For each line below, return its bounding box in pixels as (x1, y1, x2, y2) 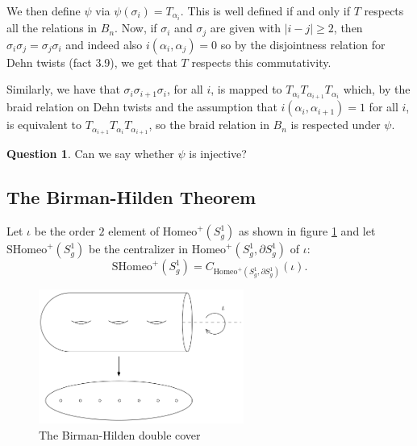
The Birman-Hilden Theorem (6, 185, 256, 210)
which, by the (343, 81, 411, 98)
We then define (6, 2, 81, 19)
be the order (34, 223, 95, 240)
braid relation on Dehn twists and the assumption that (6, 98, 277, 115)
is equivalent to (6, 116, 82, 133)
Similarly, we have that (6, 81, 120, 98)
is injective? (189, 145, 247, 162)
